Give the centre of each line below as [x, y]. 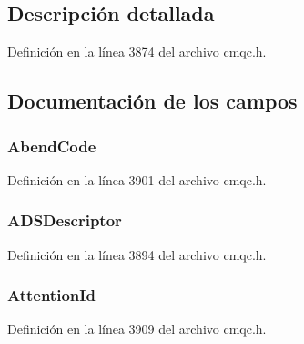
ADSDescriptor [65, 220]
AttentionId [51, 295]
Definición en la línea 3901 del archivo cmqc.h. [137, 179]
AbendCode [52, 146]
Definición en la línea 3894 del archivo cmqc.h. [137, 254]
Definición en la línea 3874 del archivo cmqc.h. [137, 52]
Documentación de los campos [152, 101]
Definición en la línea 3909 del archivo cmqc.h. [137, 329]
